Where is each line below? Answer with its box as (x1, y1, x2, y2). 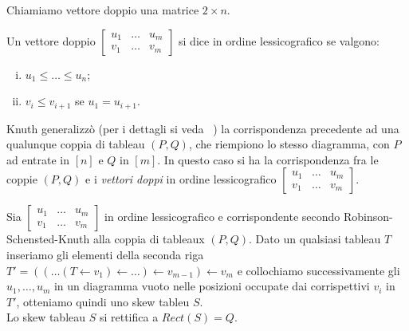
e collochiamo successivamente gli (237, 262, 400, 278)
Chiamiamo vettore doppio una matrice (6, 2, 199, 18)
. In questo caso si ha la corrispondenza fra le (157, 151, 379, 167)
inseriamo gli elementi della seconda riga (6, 246, 204, 263)
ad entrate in (6, 151, 69, 167)
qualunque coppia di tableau (6, 136, 145, 152)
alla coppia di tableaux (92, 231, 205, 247)
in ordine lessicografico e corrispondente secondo (104, 208, 340, 225)
